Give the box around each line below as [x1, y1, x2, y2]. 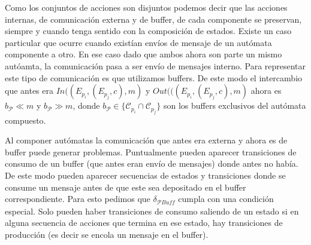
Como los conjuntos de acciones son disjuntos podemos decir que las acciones [5, 1, 288, 13]
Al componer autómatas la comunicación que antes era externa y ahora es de [5, 134, 288, 146]
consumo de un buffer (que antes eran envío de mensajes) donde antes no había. [5, 157, 298, 170]
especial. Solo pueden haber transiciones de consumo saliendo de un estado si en [5, 204, 299, 217]
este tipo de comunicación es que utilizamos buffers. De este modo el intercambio [5, 71, 303, 84]
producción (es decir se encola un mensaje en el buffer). [5, 228, 209, 240]
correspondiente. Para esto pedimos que [5, 192, 150, 205]
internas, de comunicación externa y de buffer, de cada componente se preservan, [5, 13, 302, 25]
